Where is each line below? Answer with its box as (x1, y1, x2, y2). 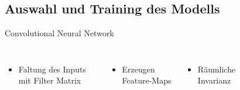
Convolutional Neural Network (5, 27, 114, 39)
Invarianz (197, 74, 231, 86)
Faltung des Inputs (18, 63, 86, 75)
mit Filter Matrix (18, 74, 81, 86)
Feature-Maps (122, 74, 172, 86)
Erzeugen (122, 63, 155, 75)
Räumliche (197, 63, 236, 75)
